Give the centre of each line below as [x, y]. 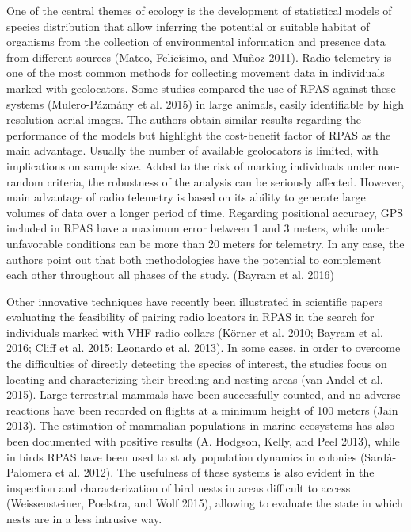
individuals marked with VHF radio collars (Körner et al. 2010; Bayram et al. [195, 332]
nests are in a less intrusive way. [84, 519]
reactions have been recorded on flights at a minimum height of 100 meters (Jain [202, 410]
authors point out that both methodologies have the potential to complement [194, 259]
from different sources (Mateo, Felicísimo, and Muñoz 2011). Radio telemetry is [199, 57]
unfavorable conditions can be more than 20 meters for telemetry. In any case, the [205, 243]
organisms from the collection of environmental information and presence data [196, 42]
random [25, 181]
